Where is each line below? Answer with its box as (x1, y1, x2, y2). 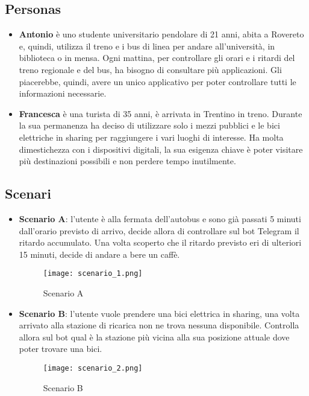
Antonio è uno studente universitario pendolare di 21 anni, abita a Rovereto (19, 28, 304, 40)
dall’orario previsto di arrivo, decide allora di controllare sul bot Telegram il (19, 224, 299, 237)
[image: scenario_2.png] (43, 363, 143, 372)
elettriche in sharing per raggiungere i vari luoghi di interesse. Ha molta (19, 130, 284, 143)
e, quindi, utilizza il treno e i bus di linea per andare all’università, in (19, 39, 275, 52)
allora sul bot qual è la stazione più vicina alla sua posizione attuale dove (19, 330, 290, 343)
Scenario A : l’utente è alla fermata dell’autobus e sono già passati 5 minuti (19, 212, 301, 225)
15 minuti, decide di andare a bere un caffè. (19, 247, 180, 260)
